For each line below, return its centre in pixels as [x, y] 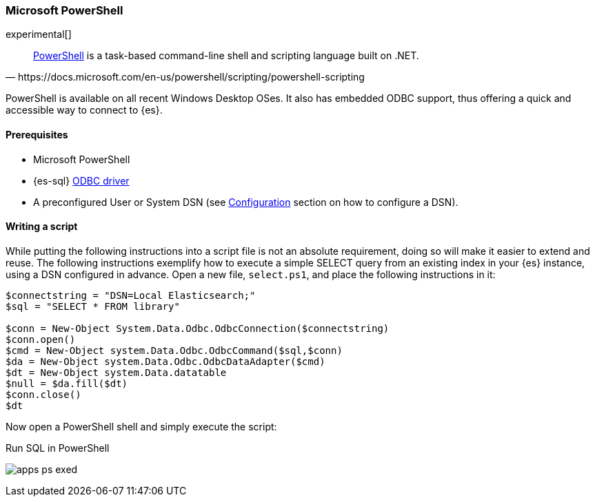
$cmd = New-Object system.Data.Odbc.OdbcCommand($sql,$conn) [174, 350]
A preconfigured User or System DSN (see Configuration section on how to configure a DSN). [246, 202]
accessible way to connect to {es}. [84, 110]
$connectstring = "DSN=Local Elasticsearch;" [131, 295]
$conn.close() [43, 394]
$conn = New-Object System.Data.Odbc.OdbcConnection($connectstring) [198, 328]
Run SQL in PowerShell [58, 448]
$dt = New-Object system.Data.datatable [116, 372]
